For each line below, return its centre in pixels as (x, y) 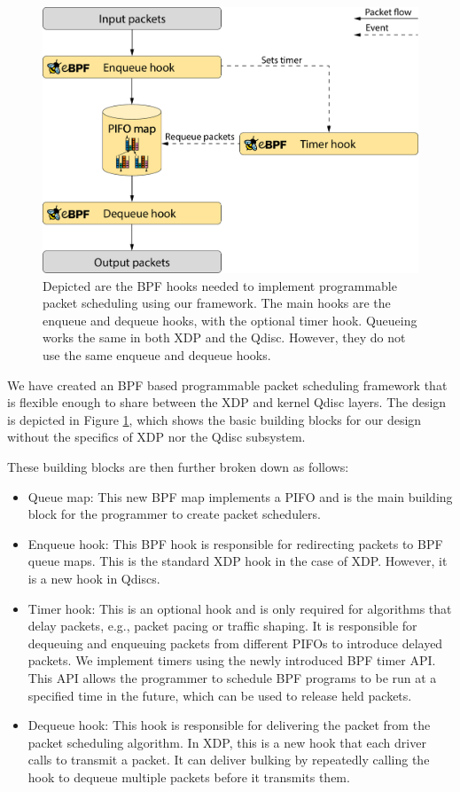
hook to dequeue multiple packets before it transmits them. (189, 776)
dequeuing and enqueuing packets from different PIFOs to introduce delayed (235, 643)
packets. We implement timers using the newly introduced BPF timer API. (232, 660)
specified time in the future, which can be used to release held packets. (220, 695)
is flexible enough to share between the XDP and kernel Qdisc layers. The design (227, 402)
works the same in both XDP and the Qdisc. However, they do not (224, 337)
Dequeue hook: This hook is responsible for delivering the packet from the (229, 725)
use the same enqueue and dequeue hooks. (157, 355)
